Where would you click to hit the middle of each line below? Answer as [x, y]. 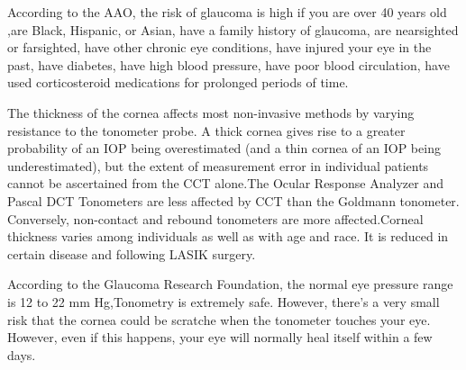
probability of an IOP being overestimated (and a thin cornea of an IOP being [224, 148]
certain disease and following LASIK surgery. [132, 253]
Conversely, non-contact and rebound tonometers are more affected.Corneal [215, 218]
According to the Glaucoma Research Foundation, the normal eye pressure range [230, 284]
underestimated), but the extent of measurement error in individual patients [218, 165]
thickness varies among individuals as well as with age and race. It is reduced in [228, 236]
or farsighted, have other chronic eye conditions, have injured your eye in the [219, 47]
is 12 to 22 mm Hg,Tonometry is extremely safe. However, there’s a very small [224, 301]
